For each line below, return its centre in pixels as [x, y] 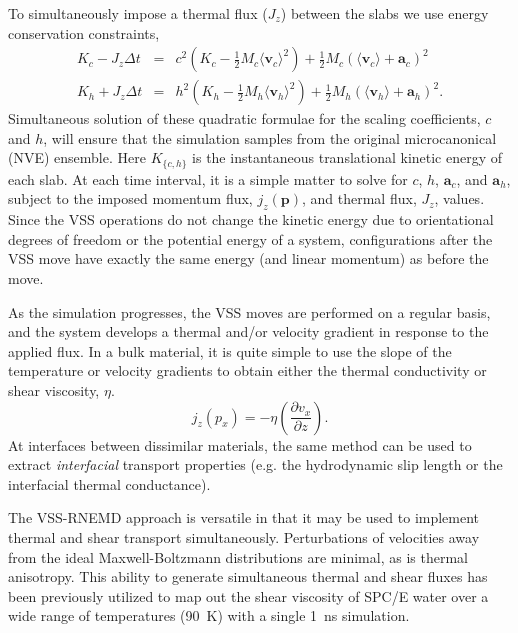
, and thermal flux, [359, 198]
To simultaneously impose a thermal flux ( [138, 13]
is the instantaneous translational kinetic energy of [347, 157]
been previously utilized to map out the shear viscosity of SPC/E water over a [248, 595]
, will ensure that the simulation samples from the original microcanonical [270, 137]
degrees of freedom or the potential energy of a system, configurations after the [250, 238]
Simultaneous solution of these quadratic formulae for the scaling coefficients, [244, 118]
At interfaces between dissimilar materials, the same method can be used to [240, 444]
